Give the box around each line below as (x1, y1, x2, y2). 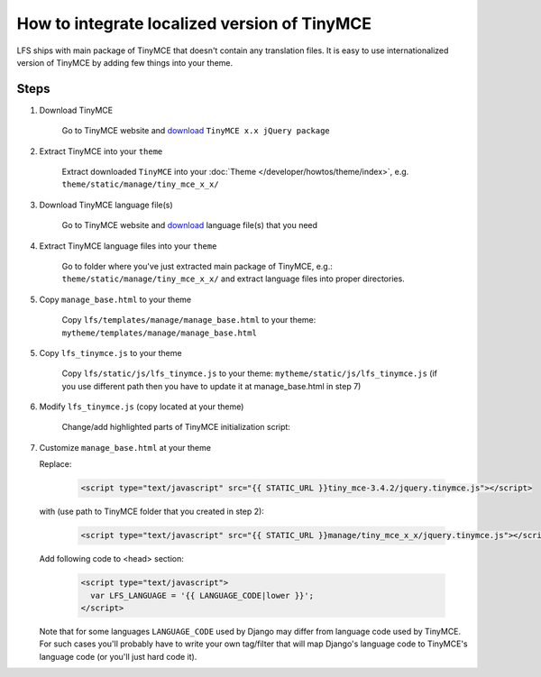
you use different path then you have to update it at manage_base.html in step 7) (61, 380, 362, 391)
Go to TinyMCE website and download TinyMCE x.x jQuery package (61, 125, 331, 136)
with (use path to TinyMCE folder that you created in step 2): (39, 506, 265, 517)
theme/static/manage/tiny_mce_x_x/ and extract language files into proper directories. (61, 273, 405, 284)
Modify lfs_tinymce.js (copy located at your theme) (39, 401, 244, 412)
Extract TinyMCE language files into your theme (39, 240, 217, 252)
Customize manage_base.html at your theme (39, 442, 212, 453)
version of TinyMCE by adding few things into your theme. (16, 57, 234, 68)
